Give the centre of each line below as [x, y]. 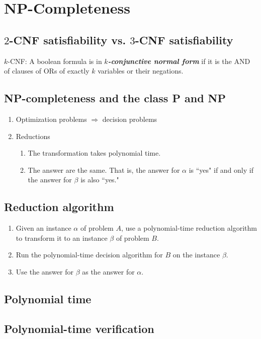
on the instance [196, 255]
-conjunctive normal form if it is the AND [179, 61]
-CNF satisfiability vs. [68, 40]
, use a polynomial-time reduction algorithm [189, 228]
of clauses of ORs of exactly [47, 71]
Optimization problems [51, 119]
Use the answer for [45, 271]
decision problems [130, 119]
